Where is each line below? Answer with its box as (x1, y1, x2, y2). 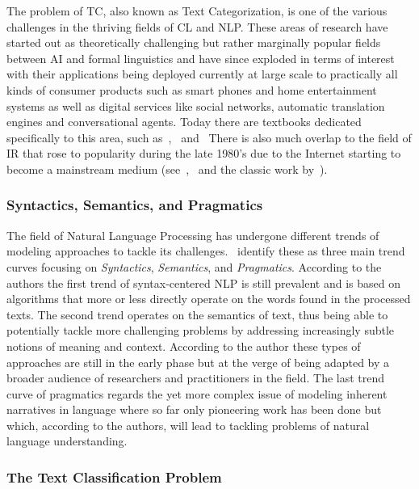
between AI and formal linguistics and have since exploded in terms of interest (6, 49, 395, 66)
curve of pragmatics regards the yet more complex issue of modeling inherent (6, 385, 388, 402)
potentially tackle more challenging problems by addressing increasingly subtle (6, 322, 395, 339)
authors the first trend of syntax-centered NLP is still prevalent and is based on (6, 274, 401, 291)
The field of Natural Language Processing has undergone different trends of (6, 226, 379, 243)
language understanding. (6, 432, 128, 449)
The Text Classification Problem (6, 466, 222, 487)
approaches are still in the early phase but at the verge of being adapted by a (6, 353, 390, 370)
